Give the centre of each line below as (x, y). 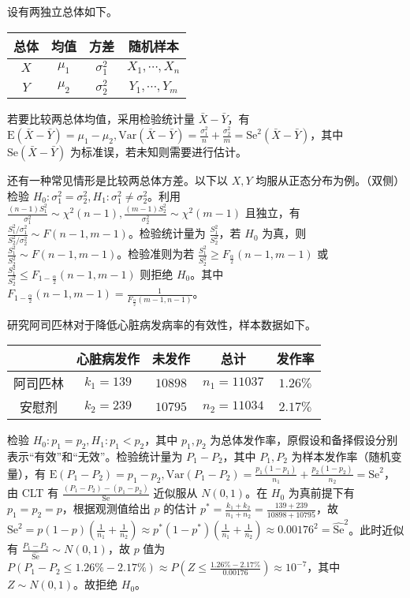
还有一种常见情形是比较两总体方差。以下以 (117, 180)
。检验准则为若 (156, 254)
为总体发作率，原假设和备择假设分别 (304, 440)
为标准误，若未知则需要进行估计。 (159, 152)
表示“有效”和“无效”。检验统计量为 (95, 456)
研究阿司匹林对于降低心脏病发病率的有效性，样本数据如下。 (162, 324)
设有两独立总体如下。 (62, 11)
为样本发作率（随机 (341, 456)
